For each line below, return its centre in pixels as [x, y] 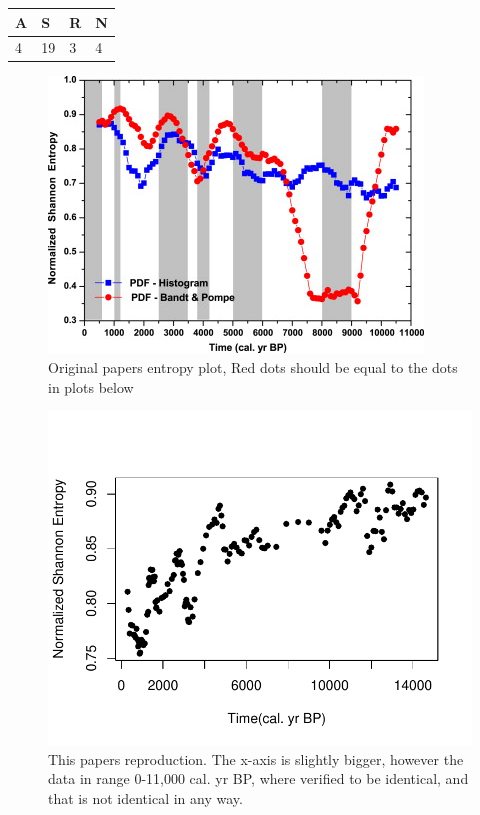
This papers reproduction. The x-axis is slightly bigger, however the [256, 758]
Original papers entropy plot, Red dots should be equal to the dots [253, 367]
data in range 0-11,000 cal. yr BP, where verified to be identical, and [258, 778]
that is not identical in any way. [145, 797]
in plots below [91, 386]
